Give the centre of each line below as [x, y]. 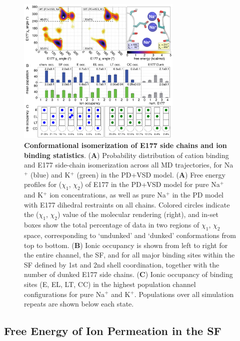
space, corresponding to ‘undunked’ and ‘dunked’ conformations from [130, 235]
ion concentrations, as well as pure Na [108, 195]
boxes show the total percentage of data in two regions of [112, 225]
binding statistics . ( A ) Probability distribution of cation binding [126, 155]
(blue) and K [50, 174]
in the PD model [198, 195]
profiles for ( [43, 184]
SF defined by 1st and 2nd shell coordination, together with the [122, 264]
